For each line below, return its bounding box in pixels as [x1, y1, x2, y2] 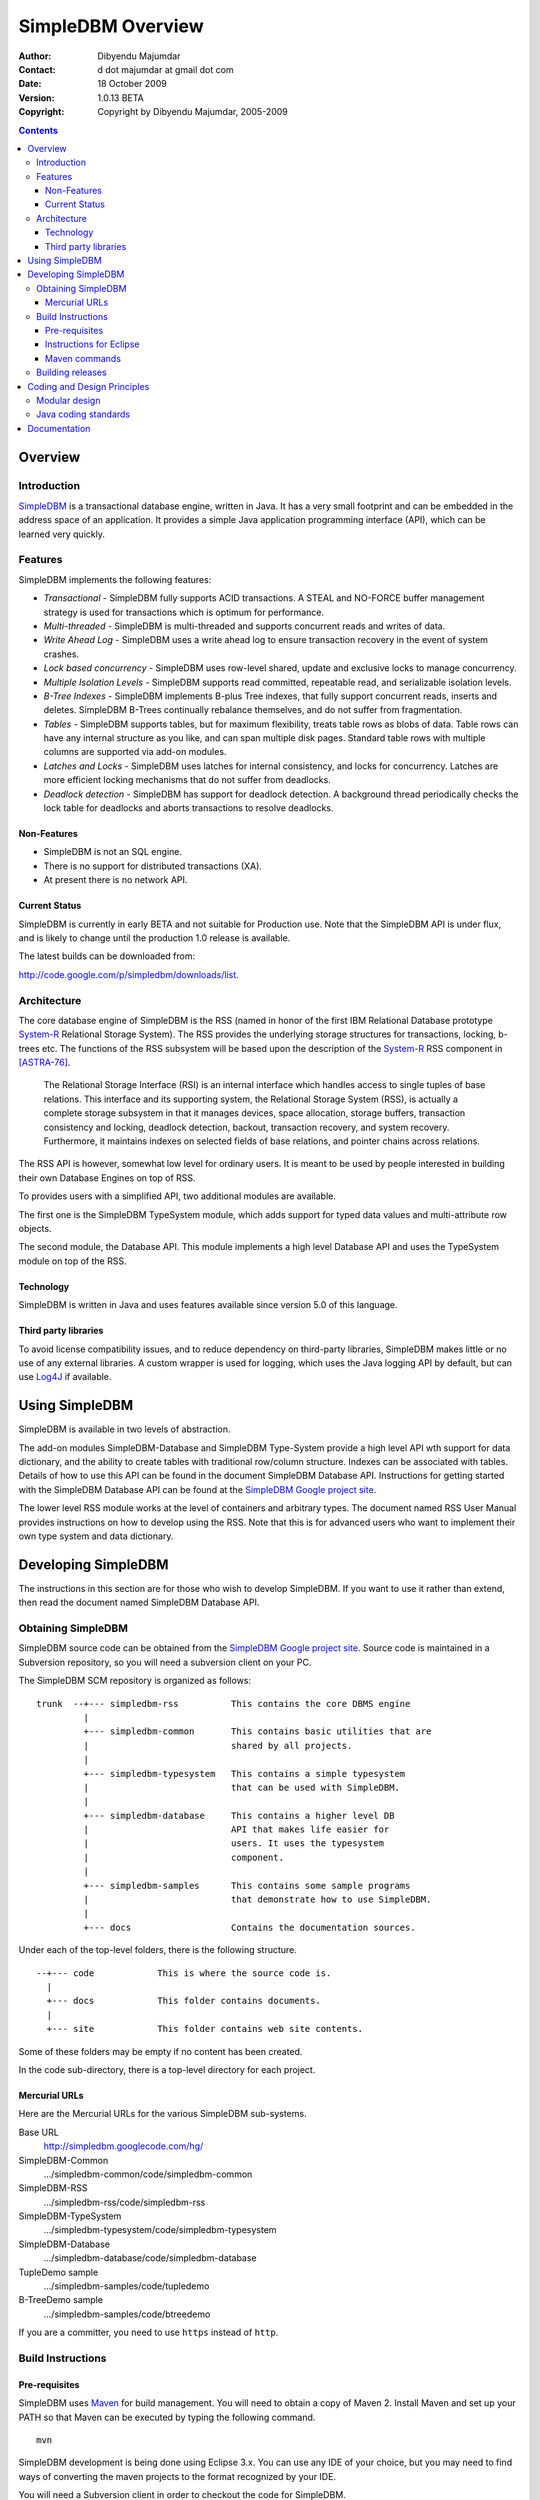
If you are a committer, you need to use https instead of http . [18, 2326, 279, 2339]
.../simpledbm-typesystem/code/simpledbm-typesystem [43, 2224, 277, 2236]
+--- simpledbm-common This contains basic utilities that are [83, 1726, 432, 1737]
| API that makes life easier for [83, 1824, 390, 1835]
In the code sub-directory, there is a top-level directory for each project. [18, 2063, 316, 2075]
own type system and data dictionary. [18, 1530, 174, 1542]
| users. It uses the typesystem [83, 1838, 385, 1849]
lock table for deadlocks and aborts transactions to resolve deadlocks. [43, 802, 334, 814]
